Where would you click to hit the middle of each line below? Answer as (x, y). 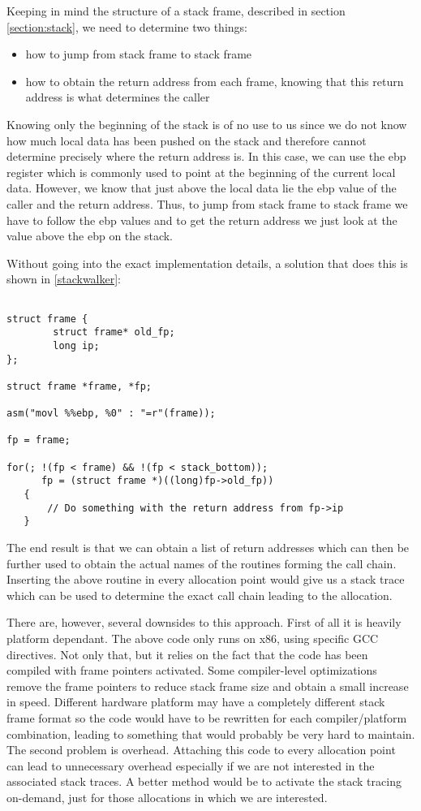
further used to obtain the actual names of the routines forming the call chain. (202, 563)
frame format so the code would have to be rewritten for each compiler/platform (207, 718)
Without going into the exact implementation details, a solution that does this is (207, 263)
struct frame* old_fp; (114, 332)
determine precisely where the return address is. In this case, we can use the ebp (206, 156)
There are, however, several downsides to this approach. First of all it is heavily (204, 622)
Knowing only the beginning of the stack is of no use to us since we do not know (207, 124)
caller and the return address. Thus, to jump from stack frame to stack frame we (207, 203)
